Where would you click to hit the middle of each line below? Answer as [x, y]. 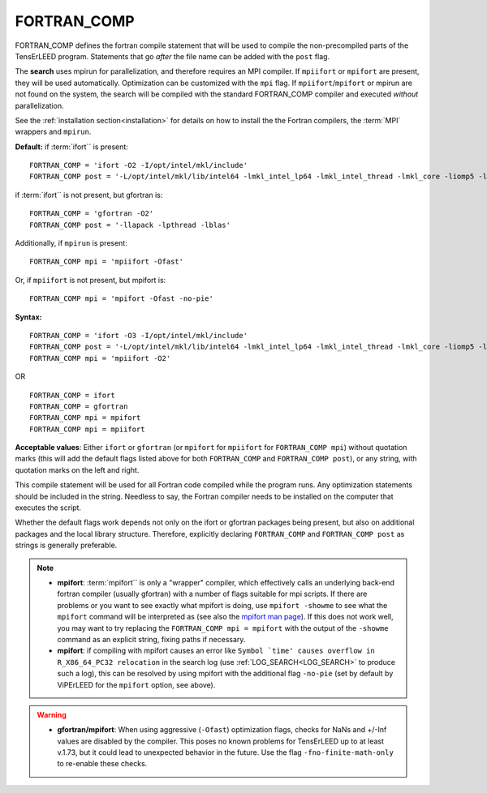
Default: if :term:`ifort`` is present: [72, 147]
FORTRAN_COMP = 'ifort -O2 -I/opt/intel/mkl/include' [138, 165]
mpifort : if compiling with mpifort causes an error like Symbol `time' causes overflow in [216, 651]
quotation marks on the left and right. [77, 469]
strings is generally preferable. [66, 545]
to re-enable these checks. [102, 764]
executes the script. [48, 508]
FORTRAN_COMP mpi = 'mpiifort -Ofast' [107, 262]
